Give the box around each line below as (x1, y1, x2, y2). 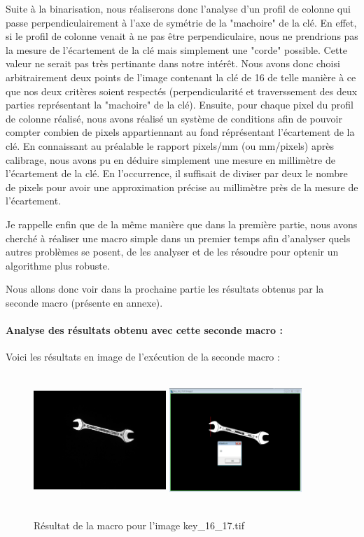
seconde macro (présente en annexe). (6, 295, 163, 309)
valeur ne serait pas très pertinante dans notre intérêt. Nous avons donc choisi (6, 56, 340, 71)
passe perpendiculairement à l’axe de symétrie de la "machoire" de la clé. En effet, (6, 15, 357, 29)
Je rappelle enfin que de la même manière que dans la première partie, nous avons (6, 216, 358, 231)
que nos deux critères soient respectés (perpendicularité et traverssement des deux (6, 83, 358, 98)
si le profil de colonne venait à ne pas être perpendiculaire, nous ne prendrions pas (6, 29, 358, 43)
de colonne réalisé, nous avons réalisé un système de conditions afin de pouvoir (6, 111, 342, 125)
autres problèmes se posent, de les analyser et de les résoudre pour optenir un (6, 244, 339, 259)
